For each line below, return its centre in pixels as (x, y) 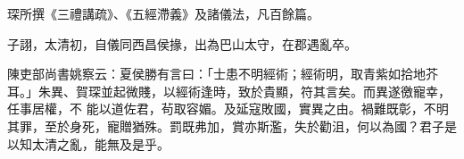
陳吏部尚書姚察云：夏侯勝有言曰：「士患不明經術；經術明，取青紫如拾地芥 (223, 74)
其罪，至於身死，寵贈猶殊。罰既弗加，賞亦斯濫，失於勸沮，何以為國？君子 (226, 126)
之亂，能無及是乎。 (113, 143)
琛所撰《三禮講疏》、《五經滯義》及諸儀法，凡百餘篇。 (163, 13)
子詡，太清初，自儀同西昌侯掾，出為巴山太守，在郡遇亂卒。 (182, 43)
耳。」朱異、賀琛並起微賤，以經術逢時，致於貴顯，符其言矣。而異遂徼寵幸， (229, 91)
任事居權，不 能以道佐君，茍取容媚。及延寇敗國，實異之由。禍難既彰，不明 (228, 109)
